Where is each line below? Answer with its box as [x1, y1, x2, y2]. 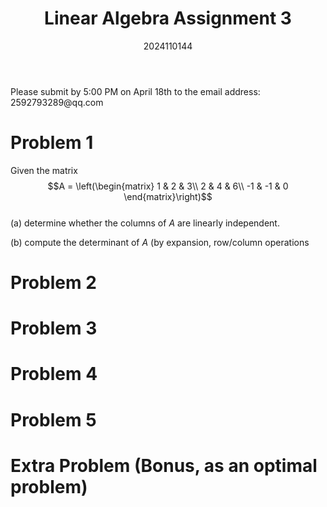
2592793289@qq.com [10, 96, 104, 108]
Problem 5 [10, 408, 97, 431]
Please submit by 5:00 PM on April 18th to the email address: [10, 85, 261, 97]
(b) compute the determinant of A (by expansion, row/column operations [10, 236, 310, 248]
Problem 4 [10, 363, 98, 386]
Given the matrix [10, 164, 78, 176]
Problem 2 [10, 272, 97, 294]
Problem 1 [10, 132, 94, 154]
